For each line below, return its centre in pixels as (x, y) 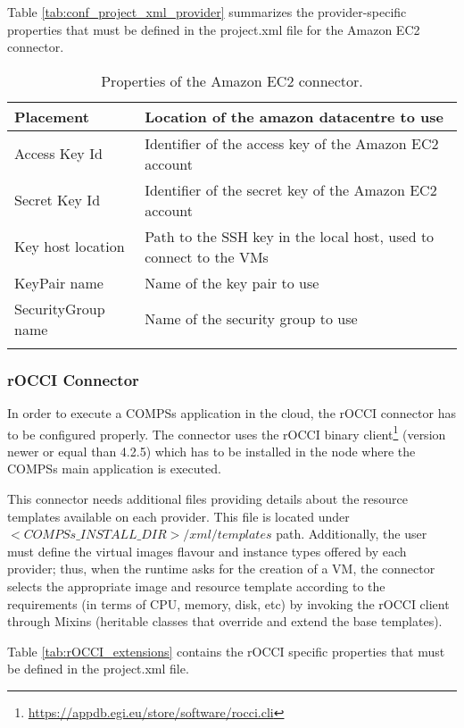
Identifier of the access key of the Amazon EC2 (292, 143)
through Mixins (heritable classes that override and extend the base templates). (225, 621)
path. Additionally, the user (352, 534)
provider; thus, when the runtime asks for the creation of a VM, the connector (221, 569)
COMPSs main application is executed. (114, 469)
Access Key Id (58, 154)
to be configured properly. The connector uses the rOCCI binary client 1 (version (227, 432)
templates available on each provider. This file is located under (178, 516)
